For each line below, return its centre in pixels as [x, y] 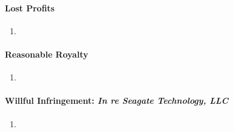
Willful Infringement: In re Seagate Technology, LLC [117, 100]
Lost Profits [30, 7]
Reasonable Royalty [46, 54]
